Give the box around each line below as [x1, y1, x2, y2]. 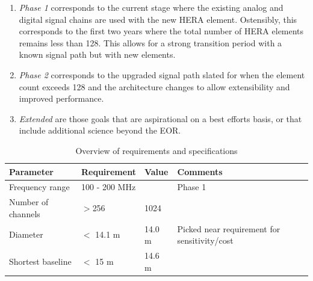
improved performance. [19, 92, 104, 105]
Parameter [9, 165, 54, 178]
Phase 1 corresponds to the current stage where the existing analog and [19, 1, 284, 13]
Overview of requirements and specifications [75, 144, 238, 156]
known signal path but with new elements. [19, 48, 176, 61]
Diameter [9, 228, 43, 241]
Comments [177, 165, 223, 178]
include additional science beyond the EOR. [19, 124, 181, 137]
